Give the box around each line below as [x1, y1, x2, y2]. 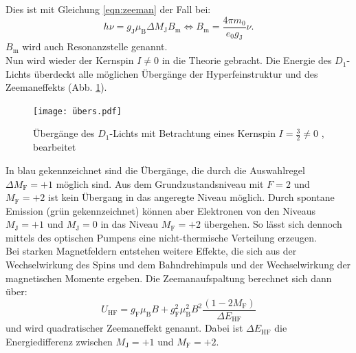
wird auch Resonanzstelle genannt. [22, 39, 168, 54]
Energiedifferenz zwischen [5, 334, 113, 348]
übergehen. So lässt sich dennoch [203, 217, 342, 231]
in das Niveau [100, 217, 159, 231]
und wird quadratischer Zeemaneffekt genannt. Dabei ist [5, 321, 243, 335]
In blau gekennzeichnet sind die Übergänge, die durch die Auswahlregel [5, 162, 305, 177]
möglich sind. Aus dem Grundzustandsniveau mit [56, 176, 264, 191]
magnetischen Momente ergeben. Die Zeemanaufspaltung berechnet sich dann [5, 270, 332, 285]
